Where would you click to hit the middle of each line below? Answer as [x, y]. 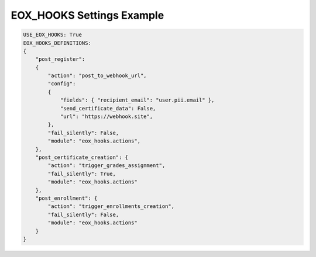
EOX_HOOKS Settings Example [87, 15]
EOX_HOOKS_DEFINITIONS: [57, 43]
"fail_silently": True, [82, 173]
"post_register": [60, 59]
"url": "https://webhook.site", [107, 117]
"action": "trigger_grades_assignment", [107, 166]
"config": [62, 84]
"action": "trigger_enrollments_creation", [111, 206]
